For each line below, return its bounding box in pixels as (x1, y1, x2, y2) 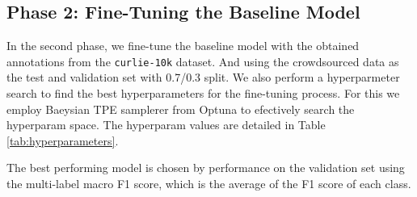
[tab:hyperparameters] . (6, 132, 119, 149)
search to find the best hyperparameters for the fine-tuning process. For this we (6, 85, 400, 102)
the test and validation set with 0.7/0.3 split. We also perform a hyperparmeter (6, 69, 400, 86)
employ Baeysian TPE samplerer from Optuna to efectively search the (6, 100, 355, 117)
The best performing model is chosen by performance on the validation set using (6, 159, 405, 176)
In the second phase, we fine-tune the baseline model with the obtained (6, 37, 360, 54)
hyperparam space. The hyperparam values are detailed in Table (6, 116, 326, 133)
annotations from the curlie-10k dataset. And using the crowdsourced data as (6, 52, 399, 69)
